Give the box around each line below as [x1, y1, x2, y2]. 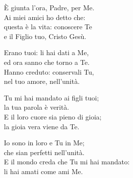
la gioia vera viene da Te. [4, 121, 80, 131]
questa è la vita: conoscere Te [4, 21, 92, 32]
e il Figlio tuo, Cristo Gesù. [4, 31, 87, 41]
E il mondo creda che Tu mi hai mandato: [4, 157, 130, 167]
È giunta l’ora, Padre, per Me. [4, 2, 94, 12]
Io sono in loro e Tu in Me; [4, 138, 85, 148]
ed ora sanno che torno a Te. [4, 57, 90, 67]
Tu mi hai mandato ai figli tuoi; [4, 92, 99, 102]
